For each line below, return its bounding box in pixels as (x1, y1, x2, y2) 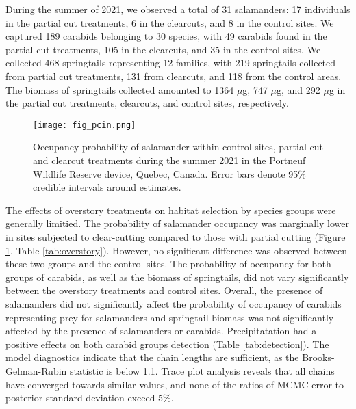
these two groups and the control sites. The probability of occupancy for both (5, 256, 331, 271)
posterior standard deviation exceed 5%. (5, 391, 174, 405)
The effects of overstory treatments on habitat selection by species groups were (5, 202, 336, 217)
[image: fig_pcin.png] (33, 120, 136, 130)
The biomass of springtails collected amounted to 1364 (5, 82, 234, 96)
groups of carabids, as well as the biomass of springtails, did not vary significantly (5, 269, 349, 284)
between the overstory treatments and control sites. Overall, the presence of (5, 283, 323, 298)
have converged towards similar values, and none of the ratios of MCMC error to (5, 377, 344, 391)
